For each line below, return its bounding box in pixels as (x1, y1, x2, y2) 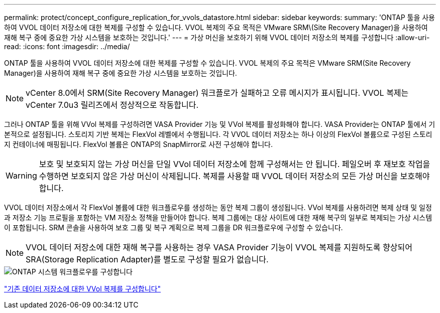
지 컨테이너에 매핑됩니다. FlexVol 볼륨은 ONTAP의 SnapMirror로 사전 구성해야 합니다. (4, 140, 273, 148)
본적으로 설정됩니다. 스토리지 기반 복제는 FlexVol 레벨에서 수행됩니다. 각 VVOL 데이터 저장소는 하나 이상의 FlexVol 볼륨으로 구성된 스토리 (4, 130, 432, 138)
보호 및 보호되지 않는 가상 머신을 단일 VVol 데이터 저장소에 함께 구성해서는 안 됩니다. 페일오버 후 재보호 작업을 (39, 159, 430, 169)
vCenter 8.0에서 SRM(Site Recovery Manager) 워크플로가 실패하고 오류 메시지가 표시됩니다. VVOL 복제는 (26, 88, 409, 98)
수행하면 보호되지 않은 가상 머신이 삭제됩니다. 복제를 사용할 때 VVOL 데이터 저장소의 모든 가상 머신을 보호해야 (39, 171, 430, 181)
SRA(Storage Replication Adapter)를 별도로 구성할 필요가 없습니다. (26, 254, 269, 264)
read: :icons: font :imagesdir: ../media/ (4, 42, 130, 51)
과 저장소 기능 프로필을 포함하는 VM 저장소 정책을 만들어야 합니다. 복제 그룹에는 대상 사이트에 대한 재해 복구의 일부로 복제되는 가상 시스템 (4, 213, 432, 222)
